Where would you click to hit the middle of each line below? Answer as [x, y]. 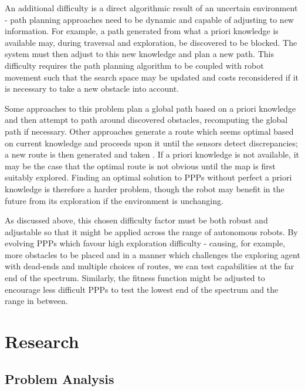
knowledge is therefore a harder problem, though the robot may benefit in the [145, 188]
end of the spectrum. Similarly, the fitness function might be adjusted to [135, 278]
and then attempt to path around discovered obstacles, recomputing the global [146, 120]
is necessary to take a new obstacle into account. [92, 88]
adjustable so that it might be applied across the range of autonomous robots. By [151, 231]
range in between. [36, 301]
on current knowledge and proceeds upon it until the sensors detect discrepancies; [151, 143]
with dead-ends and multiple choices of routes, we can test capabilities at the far [150, 266]
